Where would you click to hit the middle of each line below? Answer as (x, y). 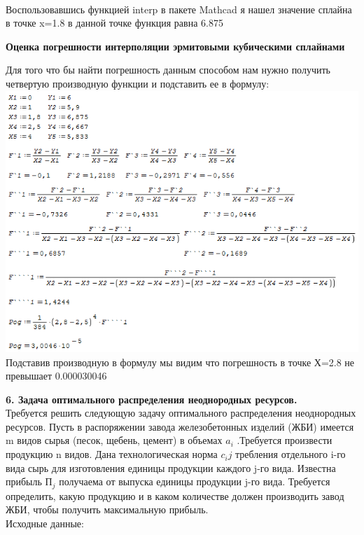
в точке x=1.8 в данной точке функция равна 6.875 (114, 23)
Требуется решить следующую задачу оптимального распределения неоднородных (181, 413)
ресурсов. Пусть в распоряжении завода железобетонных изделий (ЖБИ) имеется (180, 426)
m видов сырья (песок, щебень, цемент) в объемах (114, 440)
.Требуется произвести (285, 440)
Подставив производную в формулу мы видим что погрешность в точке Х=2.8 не (180, 362)
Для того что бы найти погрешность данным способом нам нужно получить (168, 70)
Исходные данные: (45, 523)
